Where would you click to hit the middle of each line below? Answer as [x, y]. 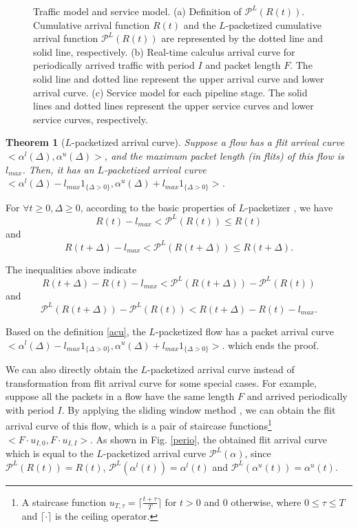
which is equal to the [50, 453]
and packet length [243, 65]
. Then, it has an [58, 169]
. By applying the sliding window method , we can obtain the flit [199, 409]
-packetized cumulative [273, 24]
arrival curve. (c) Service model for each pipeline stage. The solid [170, 92]
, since [258, 453]
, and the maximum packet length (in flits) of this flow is [224, 155]
